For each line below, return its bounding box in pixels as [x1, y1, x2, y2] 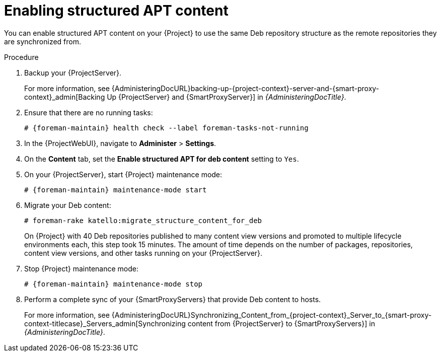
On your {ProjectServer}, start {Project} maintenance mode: [24, 170, 223, 179]
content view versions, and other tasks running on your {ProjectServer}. [24, 248, 263, 257]
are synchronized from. [4, 37, 82, 46]
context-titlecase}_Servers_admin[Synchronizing [24, 319, 186, 328]
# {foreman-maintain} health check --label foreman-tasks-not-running [24, 123, 309, 132]
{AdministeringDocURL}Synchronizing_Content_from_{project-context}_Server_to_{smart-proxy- [111, 310, 432, 319]
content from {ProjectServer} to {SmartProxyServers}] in [187, 319, 375, 328]
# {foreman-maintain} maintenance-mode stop [24, 279, 203, 288]
